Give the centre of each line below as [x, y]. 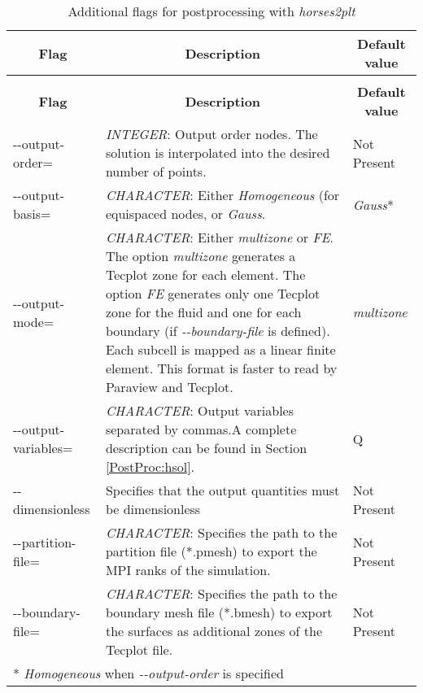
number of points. [156, 171]
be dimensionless [153, 509]
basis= [32, 214]
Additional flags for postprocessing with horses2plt [211, 11]
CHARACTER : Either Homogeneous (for [222, 195]
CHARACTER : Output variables [200, 410]
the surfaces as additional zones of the [214, 631]
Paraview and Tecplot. [169, 387]
